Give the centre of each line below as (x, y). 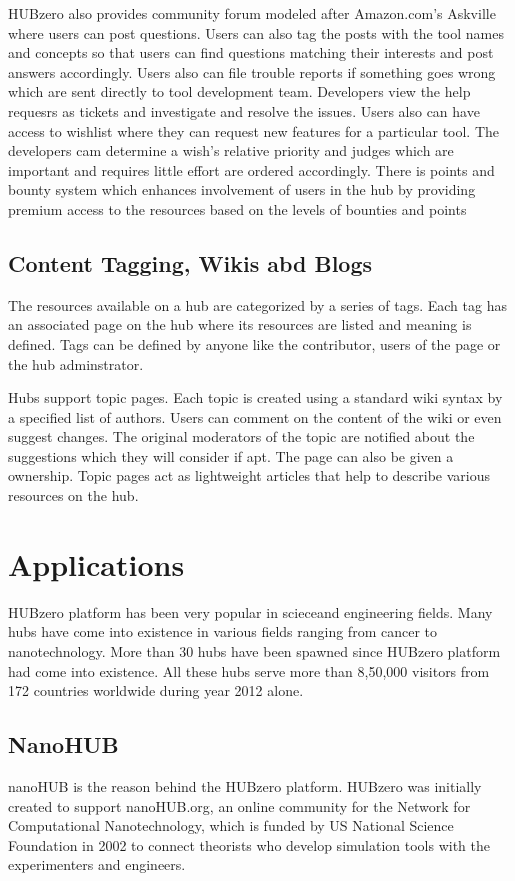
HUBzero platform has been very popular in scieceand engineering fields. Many (250, 611)
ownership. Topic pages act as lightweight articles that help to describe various (249, 475)
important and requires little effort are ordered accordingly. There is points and (251, 169)
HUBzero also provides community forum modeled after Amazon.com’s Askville (252, 13)
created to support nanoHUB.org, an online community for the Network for (239, 805)
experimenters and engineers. (97, 864)
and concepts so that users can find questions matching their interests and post (251, 52)
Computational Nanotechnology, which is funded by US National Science (231, 825)
